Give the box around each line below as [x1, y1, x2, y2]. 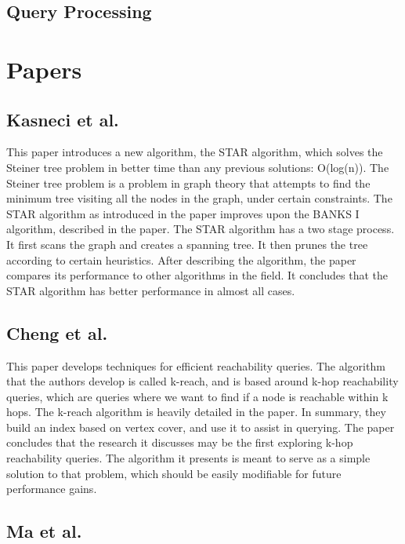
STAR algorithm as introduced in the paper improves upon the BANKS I [6, 205, 360, 221]
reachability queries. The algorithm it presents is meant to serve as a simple [6, 450, 371, 466]
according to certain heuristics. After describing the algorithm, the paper [6, 251, 356, 268]
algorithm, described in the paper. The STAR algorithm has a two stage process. [6, 221, 395, 237]
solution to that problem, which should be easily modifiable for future [6, 465, 342, 481]
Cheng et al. [6, 320, 108, 345]
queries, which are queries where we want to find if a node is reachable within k [6, 388, 389, 404]
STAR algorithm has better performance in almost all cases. [6, 282, 295, 298]
